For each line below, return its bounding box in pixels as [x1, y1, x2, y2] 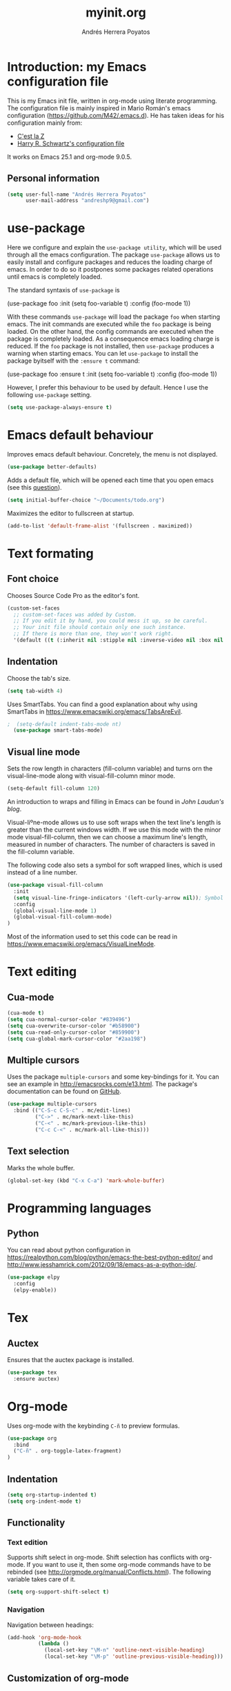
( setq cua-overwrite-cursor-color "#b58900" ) [7, 1022, 140, 1029]
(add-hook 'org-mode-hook [7, 1634, 81, 1641]
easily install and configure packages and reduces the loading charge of [7, 258, 212, 266]
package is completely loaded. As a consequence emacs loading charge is [7, 334, 220, 343]
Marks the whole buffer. [7, 1163, 75, 1172]
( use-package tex [7, 1369, 57, 1376]
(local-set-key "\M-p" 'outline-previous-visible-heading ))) [43, 1653, 224, 1660]
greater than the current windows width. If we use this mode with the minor [7, 826, 221, 834]
